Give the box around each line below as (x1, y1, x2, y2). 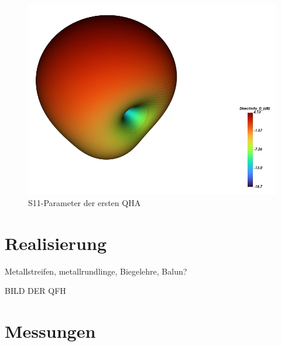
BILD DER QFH (5, 285, 66, 297)
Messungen (5, 319, 96, 343)
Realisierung (5, 231, 107, 255)
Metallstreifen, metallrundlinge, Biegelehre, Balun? (5, 265, 187, 277)
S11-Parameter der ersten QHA (28, 197, 141, 209)
